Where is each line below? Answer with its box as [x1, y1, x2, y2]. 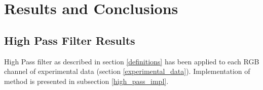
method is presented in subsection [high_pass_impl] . [4, 75, 169, 86]
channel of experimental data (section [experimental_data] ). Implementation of [4, 66, 250, 76]
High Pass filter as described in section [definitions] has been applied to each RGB [4, 56, 259, 66]
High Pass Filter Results [4, 32, 135, 48]
